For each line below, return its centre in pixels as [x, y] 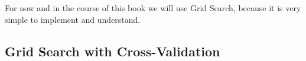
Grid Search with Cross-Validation [113, 51]
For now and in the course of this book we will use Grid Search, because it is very [153, 8]
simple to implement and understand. [73, 19]
